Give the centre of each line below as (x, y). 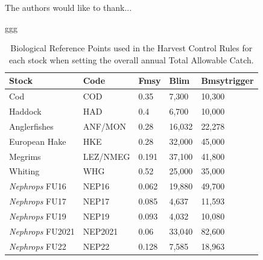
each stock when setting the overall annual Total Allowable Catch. (131, 59)
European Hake (38, 141)
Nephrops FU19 (38, 216)
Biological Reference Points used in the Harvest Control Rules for (131, 48)
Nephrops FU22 (38, 246)
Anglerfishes (31, 126)
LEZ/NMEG (106, 156)
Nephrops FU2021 (42, 231)
